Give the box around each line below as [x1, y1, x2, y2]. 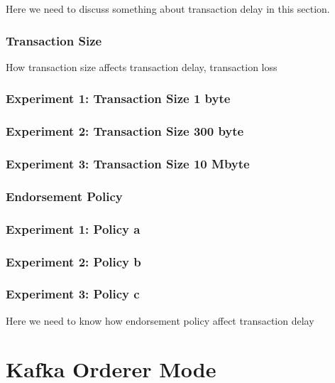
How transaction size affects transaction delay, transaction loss [6, 59, 278, 74]
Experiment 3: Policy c [6, 285, 140, 303]
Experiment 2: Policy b [6, 252, 141, 270]
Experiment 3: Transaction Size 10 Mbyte [6, 155, 250, 173]
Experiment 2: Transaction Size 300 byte [6, 122, 244, 140]
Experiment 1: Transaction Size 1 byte [6, 90, 231, 107]
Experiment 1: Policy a [6, 220, 141, 237]
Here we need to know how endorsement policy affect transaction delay [6, 313, 314, 328]
